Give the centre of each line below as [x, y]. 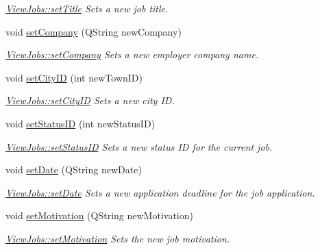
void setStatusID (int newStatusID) [81, 123]
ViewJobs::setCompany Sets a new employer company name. [132, 54]
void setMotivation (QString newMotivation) [99, 215]
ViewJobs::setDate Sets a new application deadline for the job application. [160, 192]
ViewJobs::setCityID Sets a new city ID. [90, 100]
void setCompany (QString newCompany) [94, 31]
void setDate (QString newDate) [74, 170]
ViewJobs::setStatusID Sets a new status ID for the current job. [139, 146]
